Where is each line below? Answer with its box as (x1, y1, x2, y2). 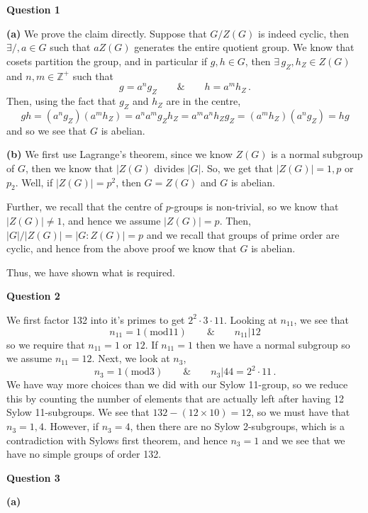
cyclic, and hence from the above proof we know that (6, 241, 237, 256)
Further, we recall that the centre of (6, 199, 163, 214)
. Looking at (224, 312, 277, 327)
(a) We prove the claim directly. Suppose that (6, 26, 207, 40)
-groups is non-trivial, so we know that (170, 199, 339, 214)
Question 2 (6, 288, 60, 303)
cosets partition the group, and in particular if (6, 53, 208, 68)
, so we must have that (251, 405, 350, 419)
